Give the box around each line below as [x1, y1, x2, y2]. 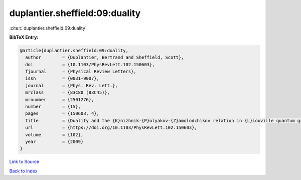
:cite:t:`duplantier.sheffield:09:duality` [9, 25, 87, 31]
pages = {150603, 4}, [25, 111, 100, 116]
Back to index [9, 168, 38, 174]
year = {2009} [25, 139, 84, 144]
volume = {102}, [25, 132, 84, 137]
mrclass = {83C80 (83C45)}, [25, 90, 110, 95]
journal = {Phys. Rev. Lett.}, [25, 83, 118, 88]
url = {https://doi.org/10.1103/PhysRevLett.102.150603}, [25, 125, 198, 130]
